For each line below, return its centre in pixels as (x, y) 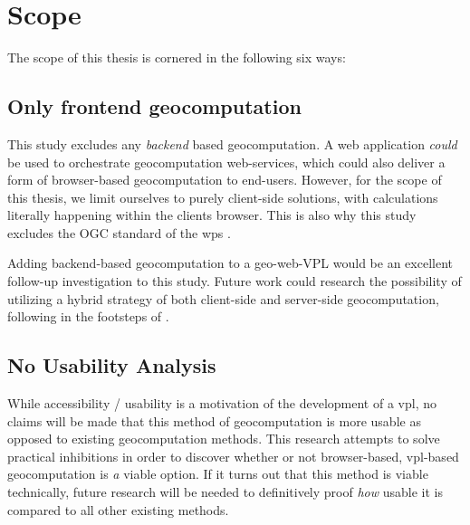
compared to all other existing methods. (118, 509)
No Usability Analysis (112, 365)
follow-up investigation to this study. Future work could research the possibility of (235, 281)
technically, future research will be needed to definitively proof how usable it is (225, 492)
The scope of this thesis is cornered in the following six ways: (177, 57)
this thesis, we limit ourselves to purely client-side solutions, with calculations (223, 197)
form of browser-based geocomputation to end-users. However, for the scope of (225, 180)
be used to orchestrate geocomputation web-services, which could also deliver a (226, 162)
